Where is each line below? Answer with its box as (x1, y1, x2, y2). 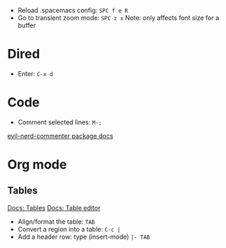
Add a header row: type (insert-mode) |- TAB (17, 232, 151, 241)
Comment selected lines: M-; (17, 117, 102, 126)
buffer (17, 21, 36, 29)
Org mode (7, 156, 68, 173)
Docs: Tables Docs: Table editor (7, 203, 101, 212)
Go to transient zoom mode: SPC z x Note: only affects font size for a (17, 14, 220, 22)
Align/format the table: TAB (17, 217, 95, 226)
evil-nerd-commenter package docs (7, 131, 114, 140)
